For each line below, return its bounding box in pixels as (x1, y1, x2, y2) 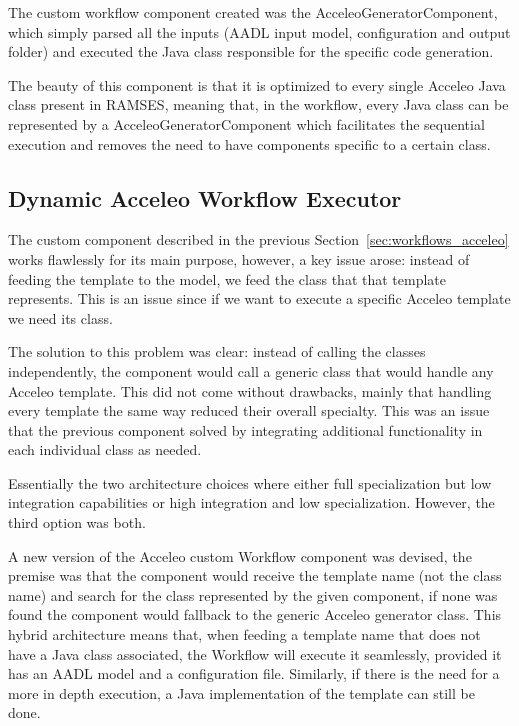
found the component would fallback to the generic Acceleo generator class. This (8, 604, 502, 625)
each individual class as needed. (8, 439, 202, 460)
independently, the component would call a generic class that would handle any (8, 360, 494, 381)
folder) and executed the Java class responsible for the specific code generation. (8, 41, 494, 62)
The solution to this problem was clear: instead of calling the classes (8, 341, 426, 362)
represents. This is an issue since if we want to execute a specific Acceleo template (8, 288, 511, 309)
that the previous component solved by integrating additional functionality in (8, 419, 483, 440)
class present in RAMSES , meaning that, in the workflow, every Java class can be (8, 94, 509, 115)
